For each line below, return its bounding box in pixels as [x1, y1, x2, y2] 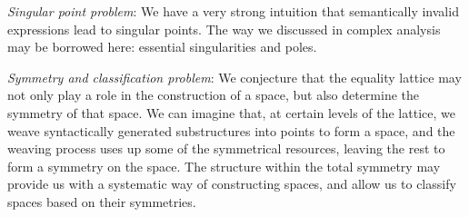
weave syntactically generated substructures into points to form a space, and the [7, 121, 455, 140]
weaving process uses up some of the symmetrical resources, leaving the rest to [7, 139, 445, 158]
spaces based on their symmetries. [7, 192, 196, 211]
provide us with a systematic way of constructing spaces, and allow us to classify [7, 174, 456, 193]
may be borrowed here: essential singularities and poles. [7, 37, 317, 56]
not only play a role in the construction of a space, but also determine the [7, 85, 420, 104]
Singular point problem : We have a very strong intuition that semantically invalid [7, 2, 459, 20]
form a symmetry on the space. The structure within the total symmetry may [7, 156, 441, 175]
